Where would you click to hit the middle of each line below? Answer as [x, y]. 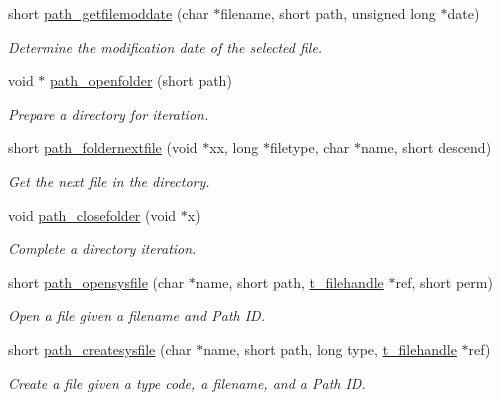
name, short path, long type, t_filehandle [330, 348]
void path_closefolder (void [92, 214]
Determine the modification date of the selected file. [165, 46]
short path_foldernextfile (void [103, 147]
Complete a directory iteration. [102, 248]
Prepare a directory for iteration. [108, 113]
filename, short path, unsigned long [328, 13]
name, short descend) [426, 147]
